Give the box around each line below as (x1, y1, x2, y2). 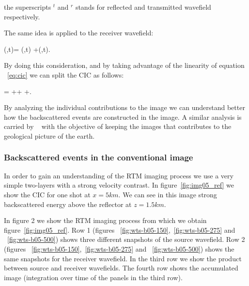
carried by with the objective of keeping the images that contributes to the (4, 121, 232, 131)
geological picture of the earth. (4, 130, 95, 141)
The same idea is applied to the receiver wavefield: (4, 28, 154, 38)
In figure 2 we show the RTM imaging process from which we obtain (4, 215, 207, 225)
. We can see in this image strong (118, 189, 217, 199)
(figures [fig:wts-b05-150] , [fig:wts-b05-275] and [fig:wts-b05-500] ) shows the (4, 243, 234, 254)
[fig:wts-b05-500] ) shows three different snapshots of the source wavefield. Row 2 (7, 234, 245, 244)
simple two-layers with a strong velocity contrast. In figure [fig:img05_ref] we (4, 180, 234, 190)
